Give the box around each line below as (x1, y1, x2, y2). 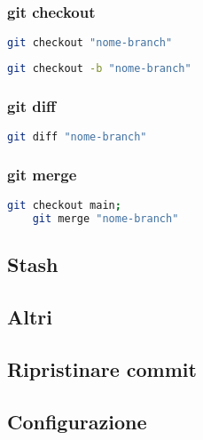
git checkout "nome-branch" (7, 36, 173, 50)
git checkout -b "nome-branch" (7, 62, 191, 76)
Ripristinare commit (7, 355, 197, 382)
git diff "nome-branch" (7, 131, 147, 144)
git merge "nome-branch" (32, 212, 179, 226)
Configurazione (7, 407, 147, 435)
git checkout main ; (7, 199, 121, 212)
